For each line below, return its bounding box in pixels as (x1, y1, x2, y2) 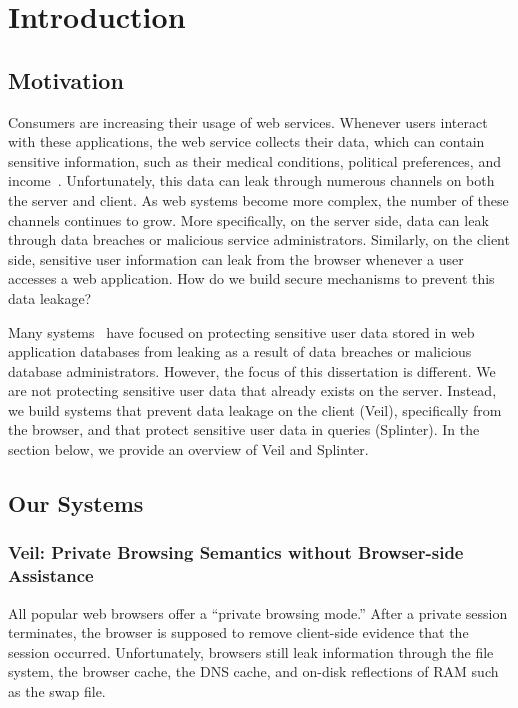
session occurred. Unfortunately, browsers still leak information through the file (8, 641, 494, 662)
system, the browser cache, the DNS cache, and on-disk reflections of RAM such (8, 661, 499, 682)
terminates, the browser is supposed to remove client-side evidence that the (8, 622, 469, 643)
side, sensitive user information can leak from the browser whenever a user (8, 248, 464, 269)
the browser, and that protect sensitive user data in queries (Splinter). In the (8, 419, 480, 440)
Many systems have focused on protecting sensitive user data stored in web (8, 321, 475, 342)
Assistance (8, 563, 94, 588)
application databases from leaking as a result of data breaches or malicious (8, 341, 472, 362)
